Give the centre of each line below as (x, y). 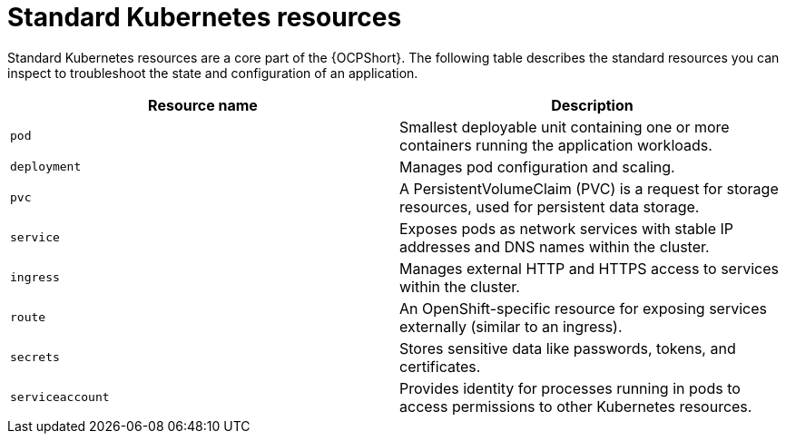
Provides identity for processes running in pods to (570, 388)
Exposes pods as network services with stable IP (566, 228)
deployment (46, 167)
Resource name (203, 105)
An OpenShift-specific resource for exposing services (583, 308)
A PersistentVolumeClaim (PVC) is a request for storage (589, 188)
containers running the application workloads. (556, 145)
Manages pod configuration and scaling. (537, 167)
